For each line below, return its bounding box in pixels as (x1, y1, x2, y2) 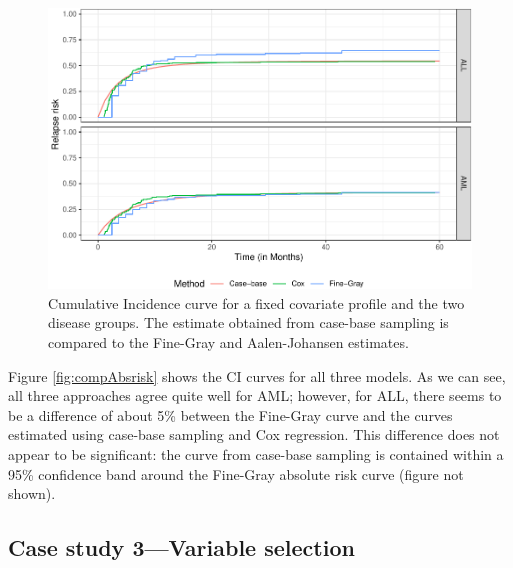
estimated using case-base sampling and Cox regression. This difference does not (8, 424, 500, 445)
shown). (8, 483, 56, 504)
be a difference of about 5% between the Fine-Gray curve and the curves (8, 404, 453, 425)
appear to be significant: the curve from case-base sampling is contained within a (8, 443, 504, 464)
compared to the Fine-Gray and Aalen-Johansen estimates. (48, 331, 409, 352)
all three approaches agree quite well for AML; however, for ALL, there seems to (8, 385, 502, 406)
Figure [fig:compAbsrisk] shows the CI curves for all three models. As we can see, (8, 365, 506, 386)
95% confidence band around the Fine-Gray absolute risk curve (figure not (8, 463, 464, 484)
